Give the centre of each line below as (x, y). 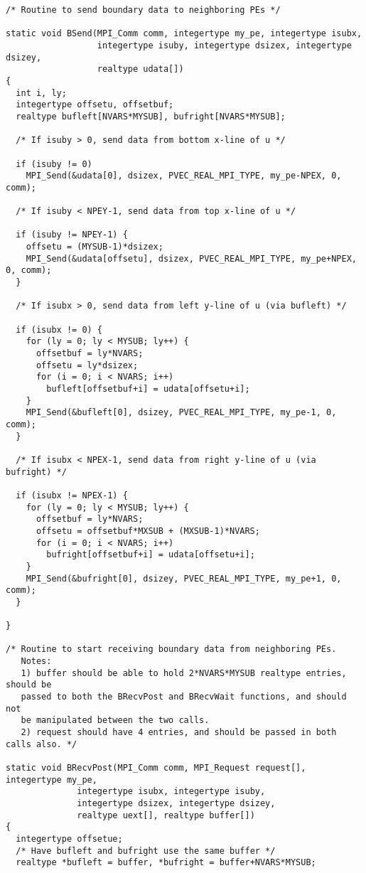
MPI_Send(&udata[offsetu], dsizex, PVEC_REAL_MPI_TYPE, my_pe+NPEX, (191, 258)
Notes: (36, 662)
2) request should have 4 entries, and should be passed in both (179, 733)
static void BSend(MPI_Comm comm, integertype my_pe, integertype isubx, (184, 34)
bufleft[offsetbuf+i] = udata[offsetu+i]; (148, 389)
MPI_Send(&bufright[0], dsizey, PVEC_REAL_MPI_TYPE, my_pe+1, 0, (184, 578)
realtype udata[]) (140, 69)
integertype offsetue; (69, 839)
